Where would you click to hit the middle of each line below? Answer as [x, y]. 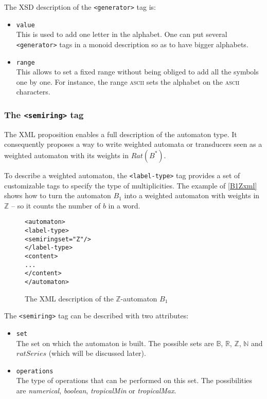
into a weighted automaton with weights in [192, 195]
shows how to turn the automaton [58, 195]
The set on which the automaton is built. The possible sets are [115, 343]
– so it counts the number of [56, 205]
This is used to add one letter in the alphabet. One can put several [122, 34]
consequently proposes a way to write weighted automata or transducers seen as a [133, 144]
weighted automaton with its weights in [67, 155]
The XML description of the [69, 298]
